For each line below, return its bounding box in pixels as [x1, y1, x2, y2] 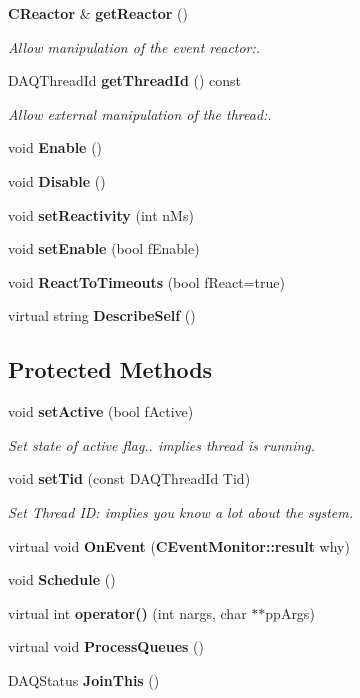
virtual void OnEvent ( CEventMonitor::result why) [8, 535, 350, 556]
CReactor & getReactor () [8, 3, 188, 23]
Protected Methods [8, 354, 213, 385]
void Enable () [8, 137, 103, 158]
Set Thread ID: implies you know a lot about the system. [8, 501, 354, 522]
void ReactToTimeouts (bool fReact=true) [8, 271, 285, 292]
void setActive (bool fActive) [8, 401, 194, 422]
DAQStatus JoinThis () [8, 669, 160, 690]
